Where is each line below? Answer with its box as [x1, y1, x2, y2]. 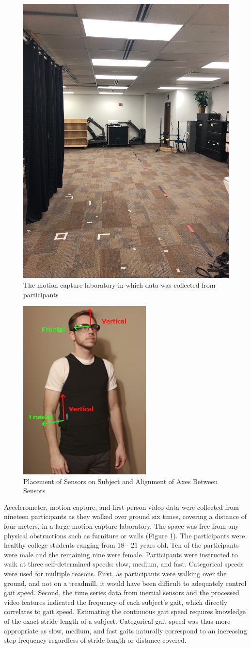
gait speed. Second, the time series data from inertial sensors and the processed [4, 587, 239, 598]
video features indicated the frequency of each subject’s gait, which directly [4, 597, 228, 607]
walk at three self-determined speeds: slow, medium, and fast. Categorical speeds [4, 559, 244, 569]
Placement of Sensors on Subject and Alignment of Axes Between [23, 476, 218, 486]
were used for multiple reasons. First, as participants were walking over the [4, 568, 227, 579]
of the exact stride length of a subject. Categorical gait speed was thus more [4, 616, 231, 626]
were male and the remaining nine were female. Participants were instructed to [4, 549, 238, 559]
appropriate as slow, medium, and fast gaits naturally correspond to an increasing [4, 625, 247, 635]
